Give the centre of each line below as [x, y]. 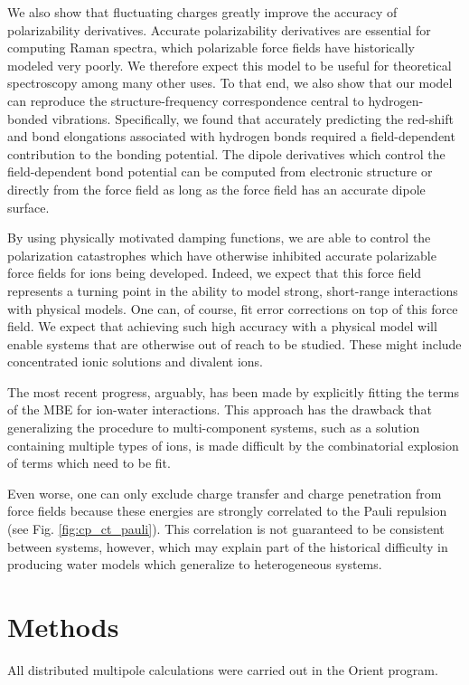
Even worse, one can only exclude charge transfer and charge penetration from [225, 493]
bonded [28, 118]
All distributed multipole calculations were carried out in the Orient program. [223, 669]
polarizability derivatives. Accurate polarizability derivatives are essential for [219, 29]
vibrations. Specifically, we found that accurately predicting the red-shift [253, 118]
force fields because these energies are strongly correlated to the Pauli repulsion [227, 511]
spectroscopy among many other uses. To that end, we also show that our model [230, 83]
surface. [28, 207]
